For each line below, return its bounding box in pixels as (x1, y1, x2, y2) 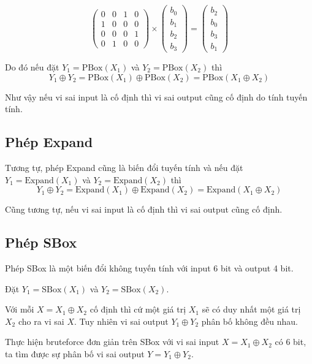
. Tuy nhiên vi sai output (74, 314, 169, 327)
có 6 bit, (275, 335, 306, 348)
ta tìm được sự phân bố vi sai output (5, 347, 145, 360)
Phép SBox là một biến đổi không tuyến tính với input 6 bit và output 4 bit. (5, 261, 294, 274)
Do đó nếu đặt (5, 61, 59, 73)
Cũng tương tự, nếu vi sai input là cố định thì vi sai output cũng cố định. (5, 203, 283, 216)
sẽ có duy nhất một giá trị (202, 303, 301, 316)
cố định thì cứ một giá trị (89, 303, 186, 316)
